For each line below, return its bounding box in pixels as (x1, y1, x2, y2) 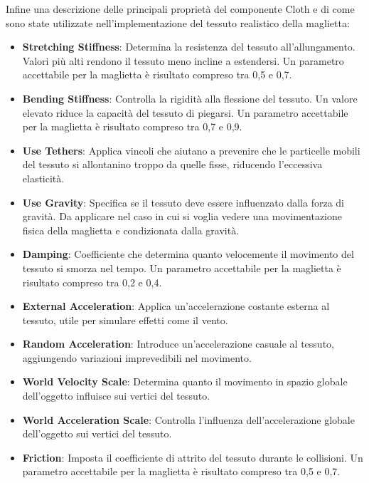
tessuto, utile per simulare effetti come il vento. (22, 312, 228, 327)
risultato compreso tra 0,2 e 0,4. (22, 274, 162, 289)
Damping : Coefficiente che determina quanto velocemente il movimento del (22, 246, 354, 261)
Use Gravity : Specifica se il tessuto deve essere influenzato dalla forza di (22, 194, 344, 209)
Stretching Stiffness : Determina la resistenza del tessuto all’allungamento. (22, 39, 355, 54)
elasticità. (22, 170, 65, 185)
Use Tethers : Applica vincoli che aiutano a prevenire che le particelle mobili (22, 142, 360, 157)
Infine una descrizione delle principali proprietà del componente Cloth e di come (6, 1, 355, 16)
